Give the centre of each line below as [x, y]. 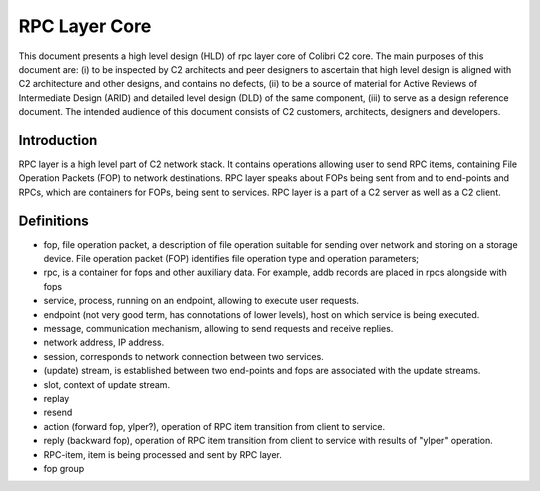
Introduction [58, 140]
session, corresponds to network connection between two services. [183, 356]
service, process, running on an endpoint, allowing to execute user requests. [201, 301]
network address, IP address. [104, 342]
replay [56, 398]
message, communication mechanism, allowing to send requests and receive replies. [218, 329]
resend [58, 412]
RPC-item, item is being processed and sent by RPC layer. [162, 454]
